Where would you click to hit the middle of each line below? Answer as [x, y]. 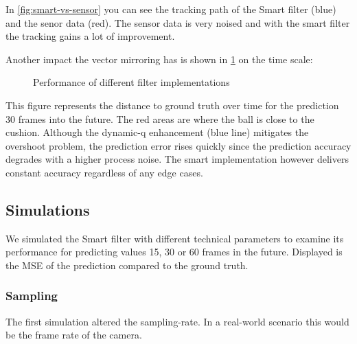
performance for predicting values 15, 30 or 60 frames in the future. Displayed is [174, 252]
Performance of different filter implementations [131, 82]
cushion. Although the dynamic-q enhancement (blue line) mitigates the [157, 132]
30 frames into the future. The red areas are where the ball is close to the [160, 118]
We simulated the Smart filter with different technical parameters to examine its [175, 238]
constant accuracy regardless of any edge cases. [104, 172]
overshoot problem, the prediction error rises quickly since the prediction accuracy [178, 145]
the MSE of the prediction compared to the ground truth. [127, 265]
